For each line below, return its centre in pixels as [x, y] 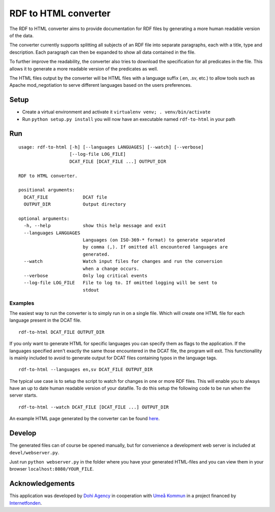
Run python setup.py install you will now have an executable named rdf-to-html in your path [129, 119]
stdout [91, 290]
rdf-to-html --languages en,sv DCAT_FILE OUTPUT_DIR [86, 370]
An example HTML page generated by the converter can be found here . [85, 419]
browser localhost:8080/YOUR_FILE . [52, 469]
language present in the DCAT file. [45, 320]
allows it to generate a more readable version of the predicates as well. [84, 68]
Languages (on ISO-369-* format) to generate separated [154, 240]
